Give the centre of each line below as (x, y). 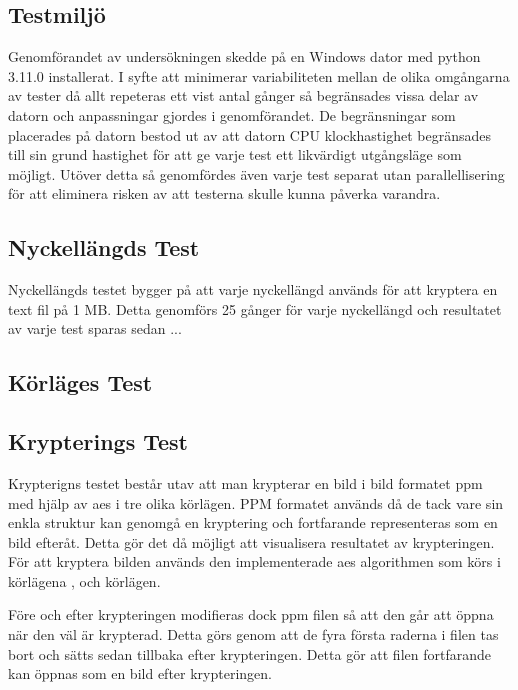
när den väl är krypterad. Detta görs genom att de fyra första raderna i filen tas (253, 634)
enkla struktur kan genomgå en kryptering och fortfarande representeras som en (253, 522)
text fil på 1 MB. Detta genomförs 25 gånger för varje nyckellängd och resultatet (255, 308)
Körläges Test (80, 382)
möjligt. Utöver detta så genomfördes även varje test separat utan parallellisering (256, 173)
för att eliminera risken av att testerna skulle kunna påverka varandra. (224, 193)
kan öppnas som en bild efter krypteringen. (140, 673)
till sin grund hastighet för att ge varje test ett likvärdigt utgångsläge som (235, 154)
